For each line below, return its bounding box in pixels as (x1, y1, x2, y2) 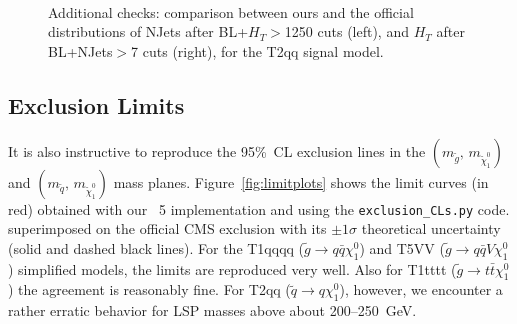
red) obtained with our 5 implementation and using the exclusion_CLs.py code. (8, 198, 510, 219)
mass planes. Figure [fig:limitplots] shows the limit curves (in (113, 171, 489, 192)
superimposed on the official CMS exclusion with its (8, 218, 327, 239)
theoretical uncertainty (361, 218, 501, 239)
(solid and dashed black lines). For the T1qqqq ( (8, 237, 305, 258)
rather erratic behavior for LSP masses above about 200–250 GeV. (8, 300, 417, 321)
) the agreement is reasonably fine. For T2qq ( (8, 279, 291, 300)
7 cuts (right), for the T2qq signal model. (131, 40, 384, 61)
